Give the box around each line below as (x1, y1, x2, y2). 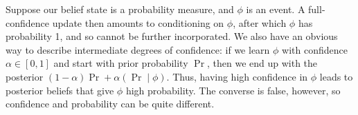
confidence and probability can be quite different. (6, 96, 215, 111)
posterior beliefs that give (6, 83, 114, 97)
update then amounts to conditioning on (52, 15, 224, 30)
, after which (233, 15, 287, 30)
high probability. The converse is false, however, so (125, 83, 341, 97)
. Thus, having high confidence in (166, 69, 308, 83)
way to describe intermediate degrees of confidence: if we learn (6, 42, 270, 56)
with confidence (282, 42, 348, 56)
